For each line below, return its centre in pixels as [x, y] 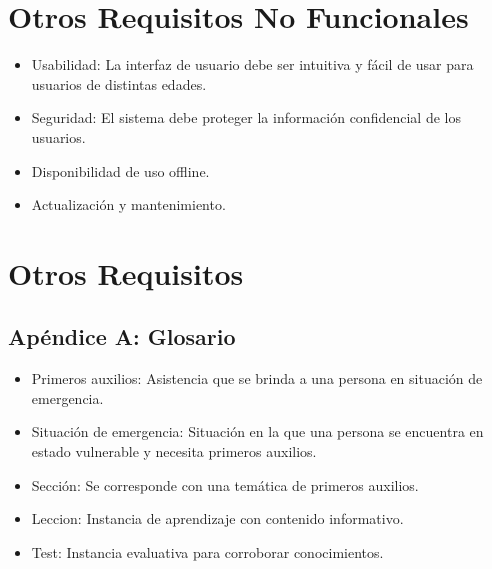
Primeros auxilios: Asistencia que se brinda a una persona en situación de [257, 378]
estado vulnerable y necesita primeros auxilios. [174, 451]
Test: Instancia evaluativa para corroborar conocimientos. [207, 551]
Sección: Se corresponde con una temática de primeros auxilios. [225, 484]
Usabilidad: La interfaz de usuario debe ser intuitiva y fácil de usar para [252, 64]
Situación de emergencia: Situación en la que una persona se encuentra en [257, 431]
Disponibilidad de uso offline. [120, 170]
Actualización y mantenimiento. [128, 204]
